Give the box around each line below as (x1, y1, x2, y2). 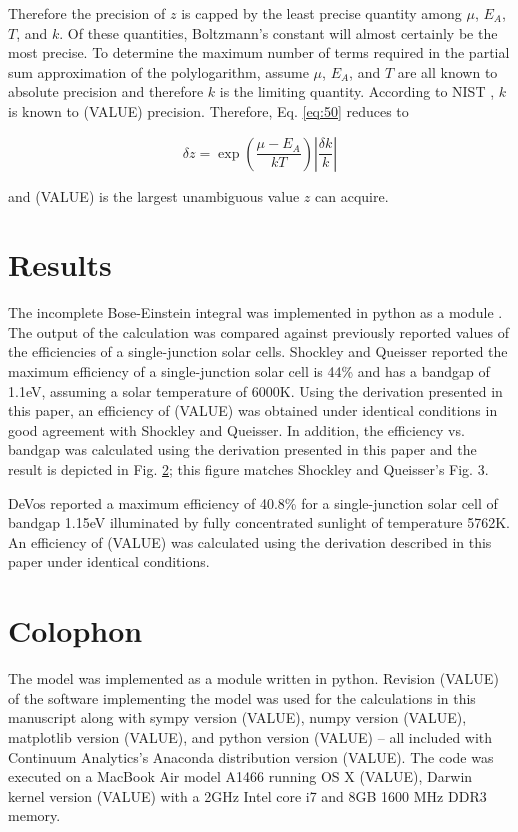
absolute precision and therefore (8, 81, 204, 102)
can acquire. (315, 185, 389, 206)
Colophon (8, 610, 143, 651)
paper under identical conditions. (8, 551, 210, 572)
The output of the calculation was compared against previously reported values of (8, 321, 509, 342)
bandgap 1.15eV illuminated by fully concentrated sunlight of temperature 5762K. (8, 512, 510, 533)
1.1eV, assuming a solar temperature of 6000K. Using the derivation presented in (8, 380, 503, 401)
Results (8, 244, 112, 285)
